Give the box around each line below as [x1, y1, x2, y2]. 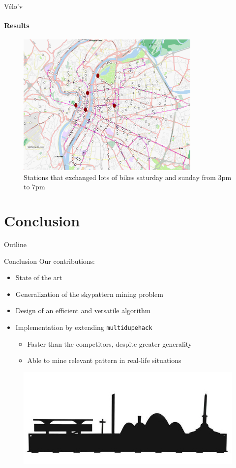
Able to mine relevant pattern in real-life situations [27, 355, 181, 365]
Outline [4, 239, 27, 249]
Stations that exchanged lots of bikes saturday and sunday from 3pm [24, 172, 232, 182]
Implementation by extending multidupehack [15, 322, 152, 332]
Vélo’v [4, 1, 23, 11]
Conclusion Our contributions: [4, 255, 95, 266]
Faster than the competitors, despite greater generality [27, 338, 192, 349]
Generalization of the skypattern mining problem [15, 288, 163, 299]
